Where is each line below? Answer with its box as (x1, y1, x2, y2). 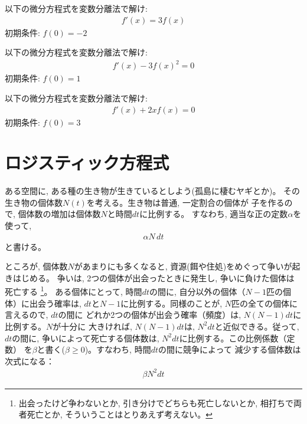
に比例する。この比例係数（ (179, 331, 287, 344)
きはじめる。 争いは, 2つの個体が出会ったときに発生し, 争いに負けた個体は (5, 271, 295, 284)
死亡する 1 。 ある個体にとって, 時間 (5, 284, 142, 298)
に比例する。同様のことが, (120, 297, 223, 309)
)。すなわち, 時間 (84, 343, 151, 356)
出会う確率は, (29, 297, 81, 309)
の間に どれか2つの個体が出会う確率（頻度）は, (58, 308, 241, 321)
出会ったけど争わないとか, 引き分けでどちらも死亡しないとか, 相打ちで (18, 396, 293, 409)
